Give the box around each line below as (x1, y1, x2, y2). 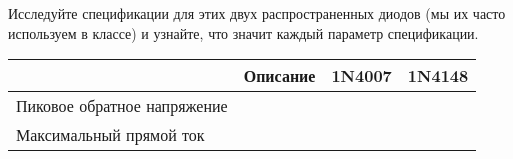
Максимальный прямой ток (16, 123, 205, 147)
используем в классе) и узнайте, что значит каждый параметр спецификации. (8, 22, 479, 43)
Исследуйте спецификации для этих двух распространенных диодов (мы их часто (8, 3, 506, 23)
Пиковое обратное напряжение (16, 94, 228, 118)
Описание (243, 64, 316, 88)
